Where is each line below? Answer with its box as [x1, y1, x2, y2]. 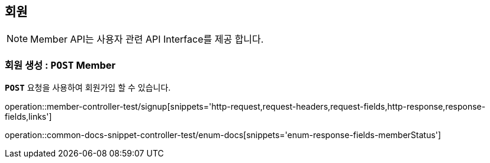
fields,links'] [5, 111, 52, 122]
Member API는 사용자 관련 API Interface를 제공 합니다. [30, 33, 264, 46]
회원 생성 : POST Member [5, 59, 116, 71]
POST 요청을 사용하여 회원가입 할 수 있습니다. [5, 82, 171, 93]
